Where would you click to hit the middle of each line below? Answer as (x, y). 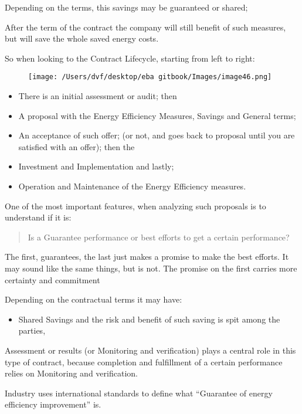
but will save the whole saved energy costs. (82, 38)
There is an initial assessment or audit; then (98, 96)
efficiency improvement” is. (53, 404)
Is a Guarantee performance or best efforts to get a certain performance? (159, 237)
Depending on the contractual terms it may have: (94, 299)
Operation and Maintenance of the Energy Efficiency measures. (132, 186)
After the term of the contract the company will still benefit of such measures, (145, 27)
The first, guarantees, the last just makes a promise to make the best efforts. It (147, 257)
